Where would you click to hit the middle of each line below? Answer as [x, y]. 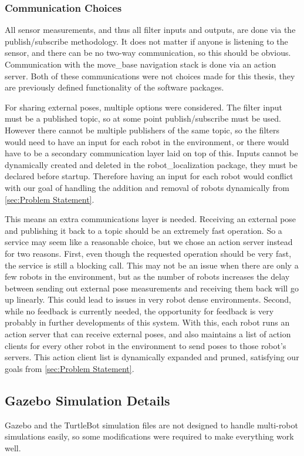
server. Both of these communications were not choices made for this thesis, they [150, 76]
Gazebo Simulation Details [87, 400]
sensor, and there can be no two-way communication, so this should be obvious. [148, 53]
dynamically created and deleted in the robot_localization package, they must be [151, 164]
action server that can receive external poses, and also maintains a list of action [148, 334]
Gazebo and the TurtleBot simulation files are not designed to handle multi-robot [151, 425]
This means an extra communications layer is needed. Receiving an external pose [151, 219]
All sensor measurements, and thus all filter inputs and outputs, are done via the [150, 30]
